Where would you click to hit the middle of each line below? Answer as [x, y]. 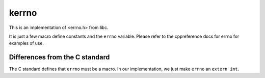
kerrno [23, 13]
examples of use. [26, 43]
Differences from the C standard [59, 57]
